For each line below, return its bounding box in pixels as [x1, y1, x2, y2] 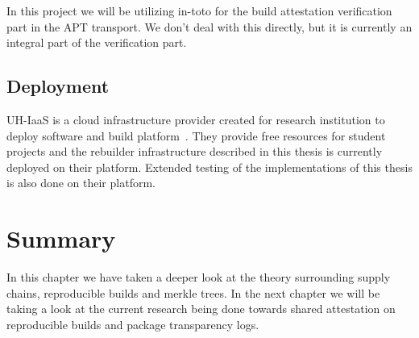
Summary [6, 222, 116, 255]
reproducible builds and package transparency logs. [6, 315, 259, 332]
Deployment [6, 73, 110, 98]
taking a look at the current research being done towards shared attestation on [6, 300, 396, 317]
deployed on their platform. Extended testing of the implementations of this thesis [6, 158, 413, 175]
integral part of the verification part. [6, 34, 187, 51]
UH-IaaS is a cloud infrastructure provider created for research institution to [6, 111, 385, 127]
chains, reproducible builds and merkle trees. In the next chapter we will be [6, 284, 380, 301]
